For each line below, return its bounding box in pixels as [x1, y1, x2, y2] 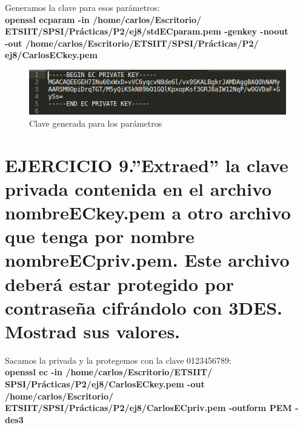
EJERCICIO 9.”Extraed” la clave [5, 152, 288, 177]
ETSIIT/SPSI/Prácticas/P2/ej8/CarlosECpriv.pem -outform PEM [5, 401, 292, 414]
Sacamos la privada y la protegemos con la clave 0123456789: [5, 353, 231, 366]
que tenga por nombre [5, 224, 195, 249]
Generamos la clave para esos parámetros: [5, 1, 161, 13]
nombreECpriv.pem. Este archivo [5, 247, 290, 272]
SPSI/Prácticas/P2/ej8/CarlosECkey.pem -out [5, 378, 205, 390]
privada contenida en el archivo [5, 176, 272, 201]
